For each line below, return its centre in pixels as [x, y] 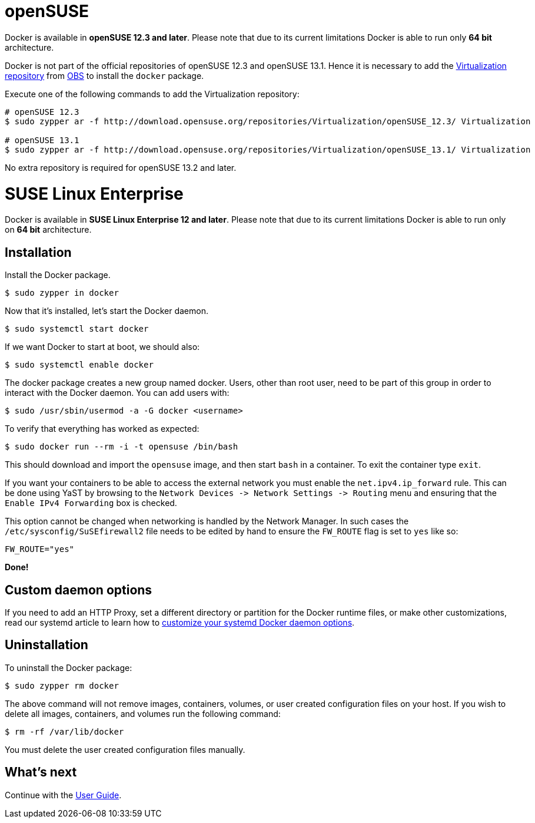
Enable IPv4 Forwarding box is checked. [91, 503]
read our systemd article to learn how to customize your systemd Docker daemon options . [180, 622]
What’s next [41, 772]
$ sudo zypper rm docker [62, 685]
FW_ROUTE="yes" [40, 549]
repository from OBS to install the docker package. [104, 75]
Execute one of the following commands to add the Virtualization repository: [152, 94]
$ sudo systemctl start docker [77, 329]
